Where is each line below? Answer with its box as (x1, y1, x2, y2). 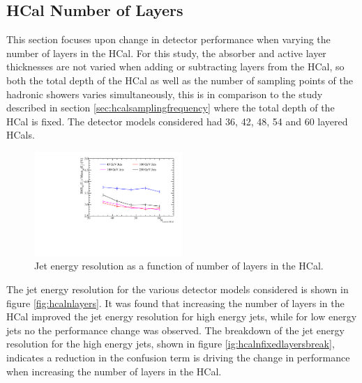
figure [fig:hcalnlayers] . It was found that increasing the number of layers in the (6, 295, 345, 310)
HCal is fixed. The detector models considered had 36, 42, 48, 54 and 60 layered (6, 114, 348, 128)
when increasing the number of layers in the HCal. (6, 364, 222, 378)
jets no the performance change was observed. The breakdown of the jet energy (6, 322, 345, 337)
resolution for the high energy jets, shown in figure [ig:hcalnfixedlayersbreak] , (6, 336, 335, 351)
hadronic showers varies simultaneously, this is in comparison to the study (6, 86, 323, 101)
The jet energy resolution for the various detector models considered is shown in (6, 281, 349, 296)
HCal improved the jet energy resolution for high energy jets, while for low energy (6, 309, 357, 324)
